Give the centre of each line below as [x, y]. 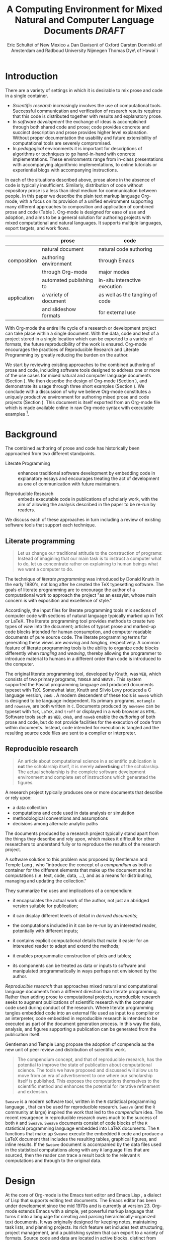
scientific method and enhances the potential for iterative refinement [89, 1086]
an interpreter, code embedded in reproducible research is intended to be [81, 1018]
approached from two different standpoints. [51, 454]
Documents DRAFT [84, 31]
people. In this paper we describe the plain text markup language [73, 196]
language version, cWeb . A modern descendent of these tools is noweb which [84, 695]
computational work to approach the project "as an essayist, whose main [81, 595]
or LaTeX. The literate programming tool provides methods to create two [80, 621]
